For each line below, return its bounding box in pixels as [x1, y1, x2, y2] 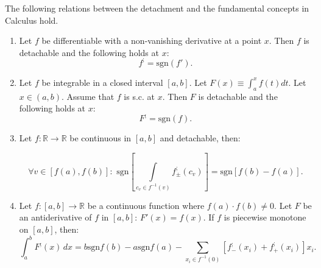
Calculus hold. [5, 13, 58, 26]
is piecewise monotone [224, 211, 306, 224]
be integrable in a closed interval [41, 76, 163, 88]
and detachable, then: [160, 132, 241, 144]
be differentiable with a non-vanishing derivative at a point [41, 34, 262, 47]
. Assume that [62, 90, 115, 102]
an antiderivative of [19, 211, 92, 224]
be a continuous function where [87, 199, 205, 211]
